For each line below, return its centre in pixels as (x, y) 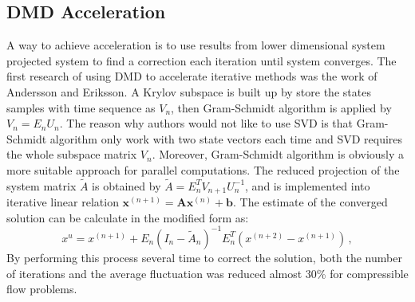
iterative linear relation (63, 202)
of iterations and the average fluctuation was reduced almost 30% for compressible (207, 273)
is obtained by (126, 185)
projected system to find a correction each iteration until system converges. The (202, 60)
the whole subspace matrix (72, 154)
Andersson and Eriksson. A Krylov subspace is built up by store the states (189, 91)
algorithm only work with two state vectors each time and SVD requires (226, 138)
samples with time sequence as (81, 107)
